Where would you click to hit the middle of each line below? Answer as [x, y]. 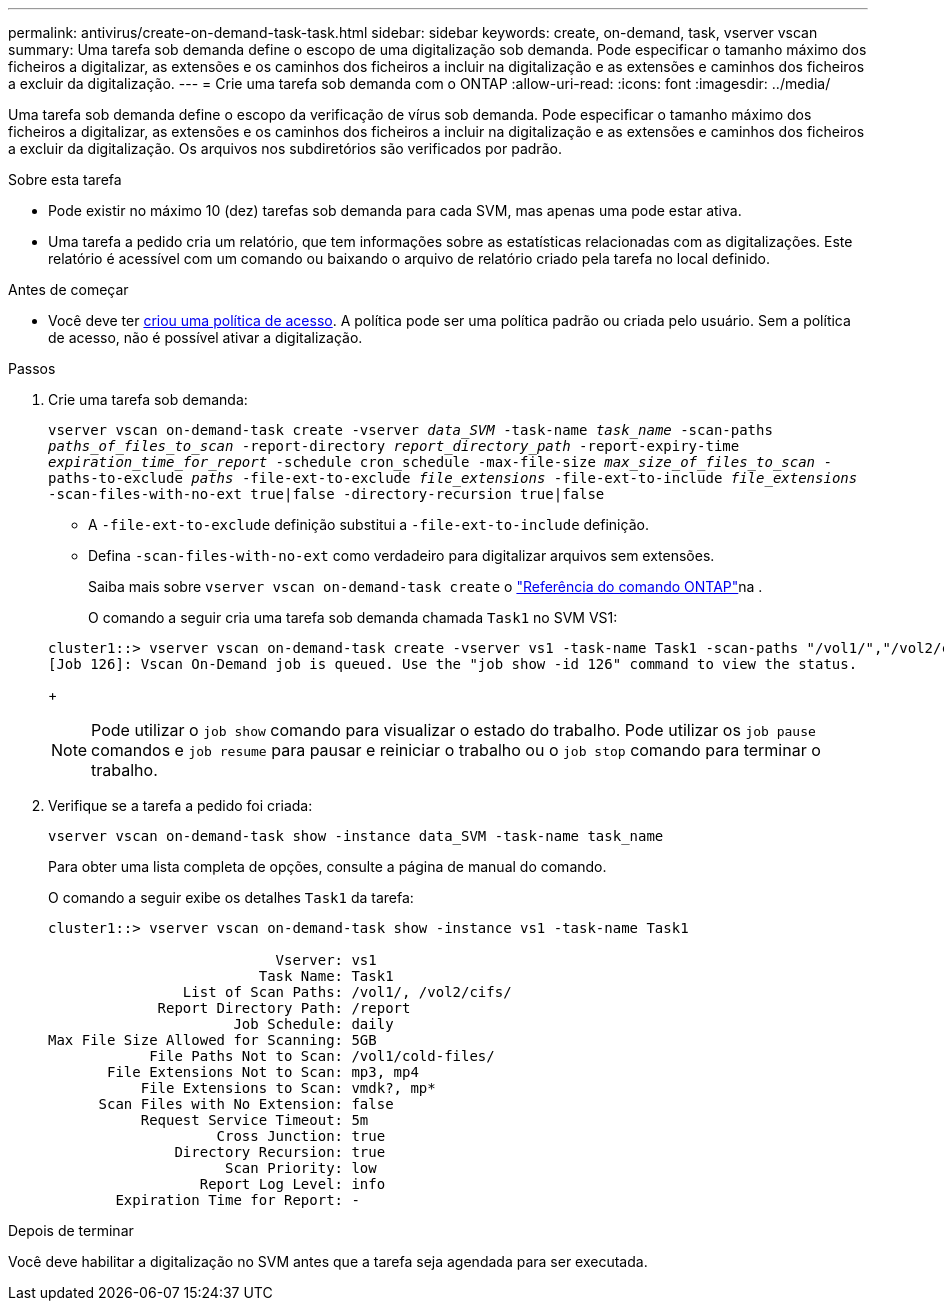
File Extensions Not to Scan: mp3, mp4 [263, 1072]
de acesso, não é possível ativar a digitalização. [205, 337]
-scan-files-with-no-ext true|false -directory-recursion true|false [326, 494]
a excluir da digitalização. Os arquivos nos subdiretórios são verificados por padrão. [285, 148]
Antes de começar [68, 289]
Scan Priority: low [301, 1168]
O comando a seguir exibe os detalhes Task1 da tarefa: [231, 897]
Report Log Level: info [292, 1184]
